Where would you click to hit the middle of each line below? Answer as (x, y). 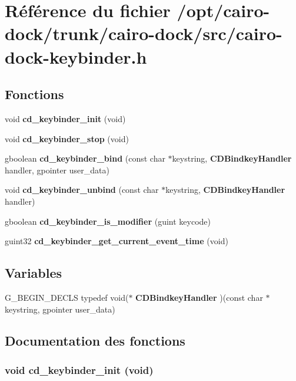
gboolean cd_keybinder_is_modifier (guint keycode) (108, 221)
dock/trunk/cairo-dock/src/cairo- (144, 33)
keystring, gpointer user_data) (60, 309)
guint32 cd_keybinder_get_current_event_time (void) (117, 241)
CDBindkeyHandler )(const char (199, 297)
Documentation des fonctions (95, 341)
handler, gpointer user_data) (57, 170)
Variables (34, 273)
